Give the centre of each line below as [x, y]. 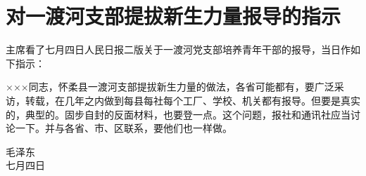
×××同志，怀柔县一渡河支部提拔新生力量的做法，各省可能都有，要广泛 [170, 87]
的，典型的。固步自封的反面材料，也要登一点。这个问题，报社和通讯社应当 [178, 114]
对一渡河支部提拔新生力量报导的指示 [173, 16]
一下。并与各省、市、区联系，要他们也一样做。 [124, 128]
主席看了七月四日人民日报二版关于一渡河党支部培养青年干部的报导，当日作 [178, 49]
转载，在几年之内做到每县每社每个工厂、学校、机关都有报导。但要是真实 [193, 100]
